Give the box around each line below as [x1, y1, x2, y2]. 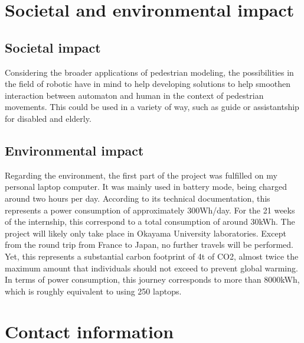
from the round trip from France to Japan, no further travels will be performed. [5, 238, 293, 251]
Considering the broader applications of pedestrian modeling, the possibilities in [5, 66, 294, 78]
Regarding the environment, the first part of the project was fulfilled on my [5, 169, 277, 181]
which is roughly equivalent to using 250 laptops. [5, 284, 182, 297]
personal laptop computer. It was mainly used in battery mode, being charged [5, 180, 287, 193]
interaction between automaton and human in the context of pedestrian [5, 89, 264, 101]
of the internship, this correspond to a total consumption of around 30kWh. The [5, 215, 295, 228]
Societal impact [5, 38, 101, 56]
